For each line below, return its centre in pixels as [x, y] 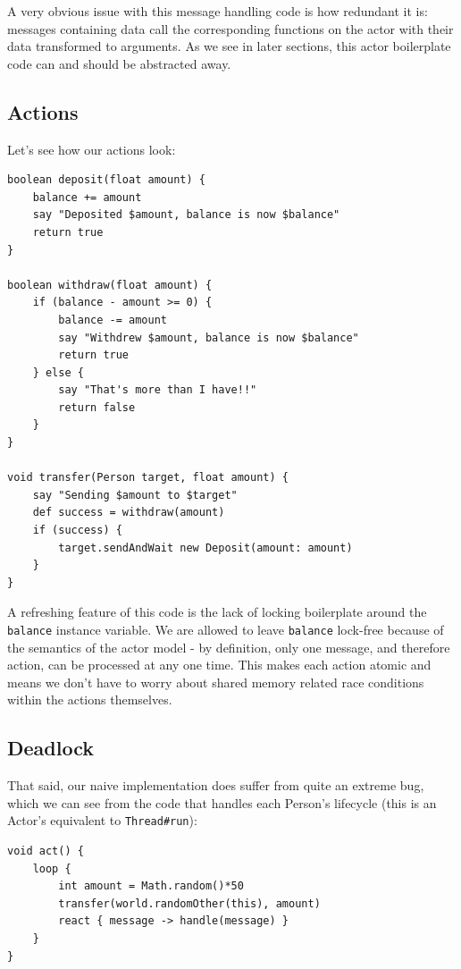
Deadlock [50, 748]
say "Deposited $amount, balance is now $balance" [186, 215]
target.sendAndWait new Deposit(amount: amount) [205, 548]
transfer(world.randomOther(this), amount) [189, 903]
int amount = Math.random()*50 [151, 886]
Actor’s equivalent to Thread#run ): [102, 820]
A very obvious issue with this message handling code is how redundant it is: [218, 11]
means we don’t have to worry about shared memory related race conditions [216, 682]
